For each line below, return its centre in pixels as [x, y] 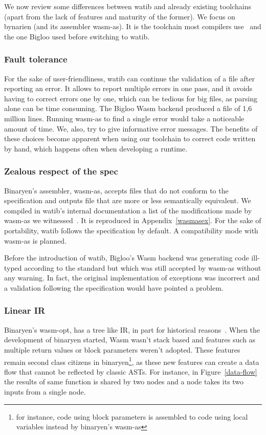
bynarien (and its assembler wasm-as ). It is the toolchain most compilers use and [133, 26]
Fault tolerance [36, 59]
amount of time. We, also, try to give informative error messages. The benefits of [131, 128]
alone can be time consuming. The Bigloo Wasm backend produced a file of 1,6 [128, 108]
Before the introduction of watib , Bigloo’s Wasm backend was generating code [127, 258]
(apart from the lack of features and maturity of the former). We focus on [120, 16]
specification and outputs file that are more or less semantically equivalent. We [128, 200]
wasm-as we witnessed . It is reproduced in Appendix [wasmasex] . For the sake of [133, 220]
